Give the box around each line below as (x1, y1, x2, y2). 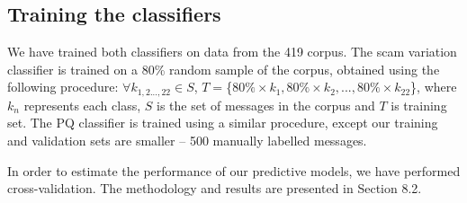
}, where (410, 77, 457, 96)
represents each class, (23, 95, 141, 114)
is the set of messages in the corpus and (157, 95, 375, 114)
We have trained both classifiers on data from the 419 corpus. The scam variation (7, 42, 457, 61)
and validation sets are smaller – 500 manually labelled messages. (7, 131, 367, 150)
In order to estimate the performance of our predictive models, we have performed (7, 161, 461, 180)
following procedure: (7, 77, 119, 96)
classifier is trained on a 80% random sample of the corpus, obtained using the (7, 59, 440, 78)
